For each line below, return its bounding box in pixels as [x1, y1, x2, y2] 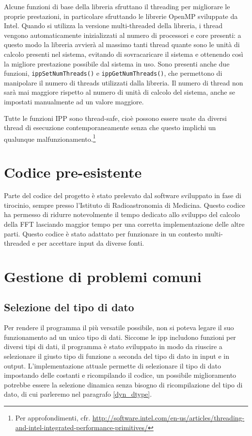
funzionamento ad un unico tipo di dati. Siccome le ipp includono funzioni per [4, 332, 236, 342]
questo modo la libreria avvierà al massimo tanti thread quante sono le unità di [4, 39, 240, 50]
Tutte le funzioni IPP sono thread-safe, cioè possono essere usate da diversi [4, 113, 227, 123]
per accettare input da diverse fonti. [37, 238, 144, 248]
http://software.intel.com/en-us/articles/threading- [92, 413, 245, 423]
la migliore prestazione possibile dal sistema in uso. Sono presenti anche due [4, 58, 230, 68]
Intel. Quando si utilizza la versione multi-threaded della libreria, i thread [4, 20, 223, 31]
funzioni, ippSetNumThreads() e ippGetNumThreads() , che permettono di [4, 68, 222, 78]
